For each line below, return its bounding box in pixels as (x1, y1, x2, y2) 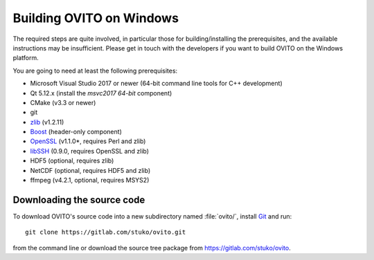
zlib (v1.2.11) (30, 118, 64, 126)
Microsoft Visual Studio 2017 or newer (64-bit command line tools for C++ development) (30, 80, 283, 88)
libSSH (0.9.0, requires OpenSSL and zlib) (30, 147, 149, 155)
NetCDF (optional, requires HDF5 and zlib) (30, 166, 151, 174)
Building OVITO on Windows (12, 10, 179, 26)
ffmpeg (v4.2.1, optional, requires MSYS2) (30, 176, 150, 185)
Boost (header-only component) (30, 128, 123, 136)
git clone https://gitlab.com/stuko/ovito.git (25, 228, 186, 236)
